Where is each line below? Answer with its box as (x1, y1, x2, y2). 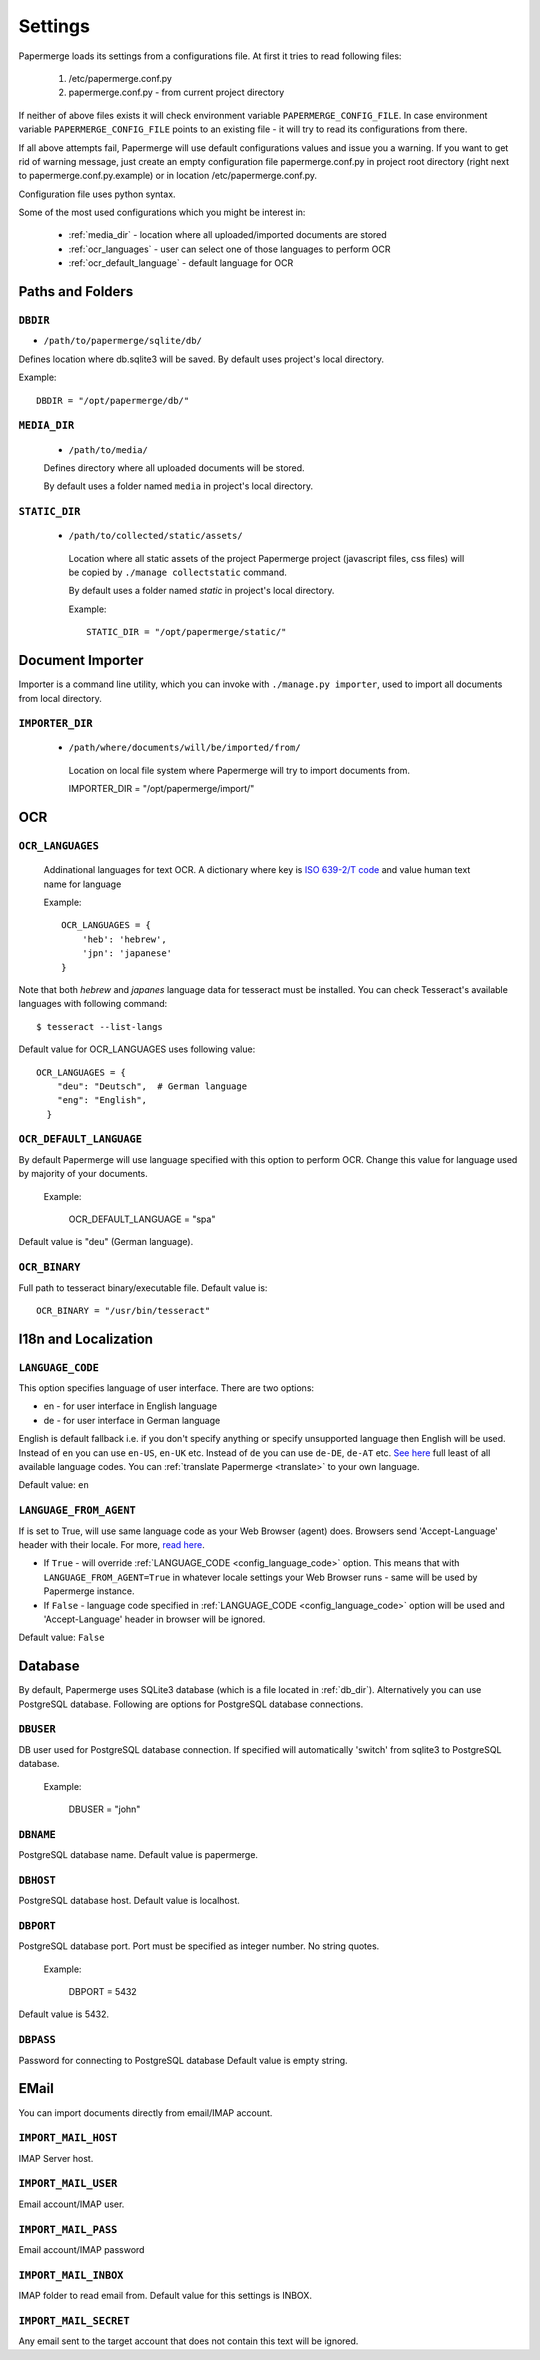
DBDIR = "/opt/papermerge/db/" (36, 395, 190, 406)
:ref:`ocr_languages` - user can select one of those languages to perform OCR (68, 243, 391, 255)
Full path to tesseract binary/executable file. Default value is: (18, 1281, 268, 1294)
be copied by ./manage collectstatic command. (68, 566, 287, 579)
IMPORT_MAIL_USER (18, 2177, 118, 2190)
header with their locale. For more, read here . (18, 1538, 205, 1550)
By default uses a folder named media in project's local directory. (43, 480, 314, 492)
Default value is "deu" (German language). (18, 1236, 194, 1248)
